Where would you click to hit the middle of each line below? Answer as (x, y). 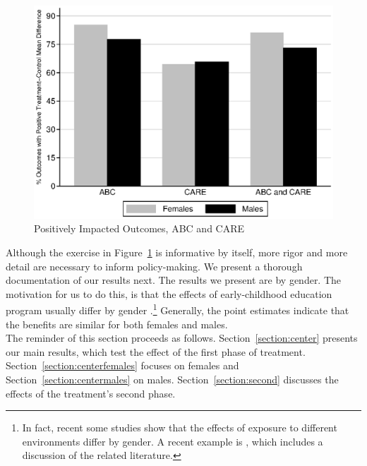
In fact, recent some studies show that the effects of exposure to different (180, 428)
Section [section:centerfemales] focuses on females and (122, 365)
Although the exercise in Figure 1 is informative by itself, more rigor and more (177, 252)
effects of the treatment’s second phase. (91, 393)
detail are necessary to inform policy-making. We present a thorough (154, 266)
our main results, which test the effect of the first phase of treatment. (156, 351)
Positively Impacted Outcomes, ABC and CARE (139, 228)
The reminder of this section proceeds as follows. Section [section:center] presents (182, 338)
